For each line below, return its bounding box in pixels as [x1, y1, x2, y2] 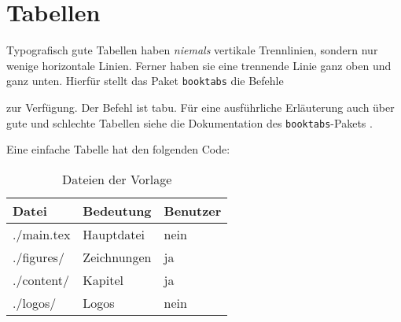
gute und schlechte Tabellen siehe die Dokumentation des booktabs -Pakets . [6, 114, 373, 131]
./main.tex [13, 224, 71, 243]
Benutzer [164, 201, 222, 220]
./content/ [13, 270, 70, 289]
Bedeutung [83, 201, 152, 220]
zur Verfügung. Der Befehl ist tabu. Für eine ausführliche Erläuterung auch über [6, 98, 395, 115]
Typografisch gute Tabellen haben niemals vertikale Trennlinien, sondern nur [6, 42, 378, 58]
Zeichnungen [83, 247, 152, 266]
